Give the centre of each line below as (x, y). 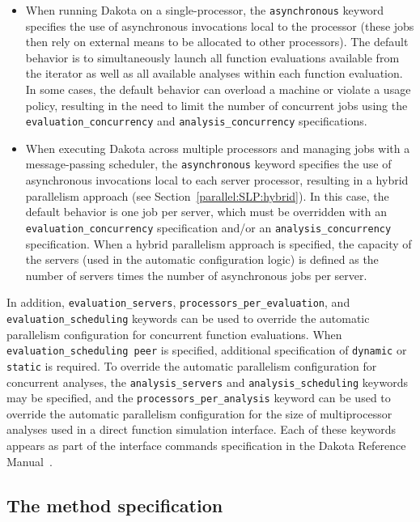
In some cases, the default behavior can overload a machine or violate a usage (218, 89)
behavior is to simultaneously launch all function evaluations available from (212, 57)
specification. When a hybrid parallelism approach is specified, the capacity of (218, 243)
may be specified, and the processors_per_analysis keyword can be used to (199, 398)
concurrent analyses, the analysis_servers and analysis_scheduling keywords (207, 382)
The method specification (115, 505)
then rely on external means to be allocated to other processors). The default (217, 42)
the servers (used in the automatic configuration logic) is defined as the (202, 259)
